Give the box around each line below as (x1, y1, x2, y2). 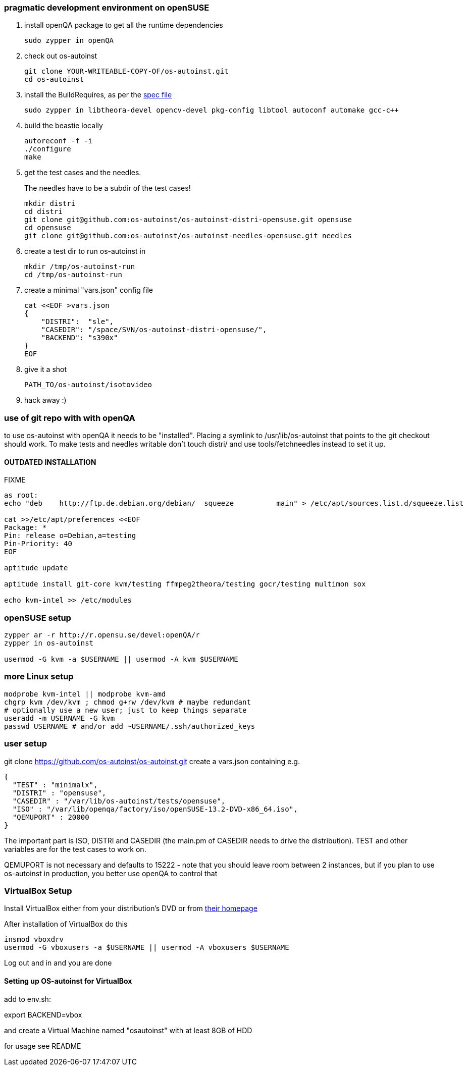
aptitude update (4, 564, 68, 572)
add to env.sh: (4, 994, 51, 1003)
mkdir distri (24, 199, 76, 208)
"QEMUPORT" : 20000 (12, 813, 89, 821)
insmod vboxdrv (4, 935, 64, 944)
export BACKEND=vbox (4, 1010, 82, 1019)
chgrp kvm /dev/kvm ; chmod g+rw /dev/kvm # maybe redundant (4, 698, 251, 706)
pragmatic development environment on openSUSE (4, 3, 210, 13)
